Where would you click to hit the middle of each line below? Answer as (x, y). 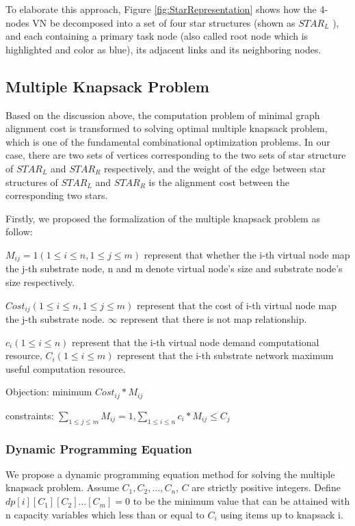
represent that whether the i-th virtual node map (247, 254)
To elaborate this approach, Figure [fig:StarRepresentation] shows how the (161, 9)
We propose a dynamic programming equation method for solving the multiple (170, 474)
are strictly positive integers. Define (266, 487)
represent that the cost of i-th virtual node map (236, 305)
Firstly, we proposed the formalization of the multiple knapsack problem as (163, 218)
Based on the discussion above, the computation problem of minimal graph (163, 115)
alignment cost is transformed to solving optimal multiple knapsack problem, (167, 128)
